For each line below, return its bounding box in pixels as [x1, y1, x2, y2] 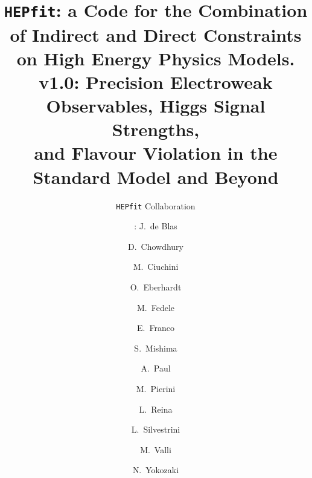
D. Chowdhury [127, 240, 184, 252]
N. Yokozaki [132, 463, 179, 476]
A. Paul [141, 362, 171, 375]
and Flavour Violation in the [34, 140, 278, 165]
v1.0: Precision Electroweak [39, 69, 273, 94]
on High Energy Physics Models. [16, 45, 295, 70]
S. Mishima [134, 341, 177, 354]
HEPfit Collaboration [116, 199, 196, 212]
